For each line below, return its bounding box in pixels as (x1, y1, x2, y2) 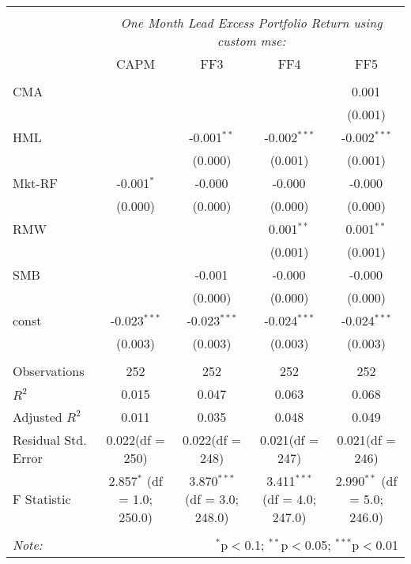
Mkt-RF (13, 174, 58, 192)
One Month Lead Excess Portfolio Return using (120, 13, 383, 32)
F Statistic (13, 490, 71, 508)
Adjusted (13, 408, 62, 426)
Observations (13, 362, 85, 380)
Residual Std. (13, 431, 87, 449)
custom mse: (217, 32, 286, 50)
